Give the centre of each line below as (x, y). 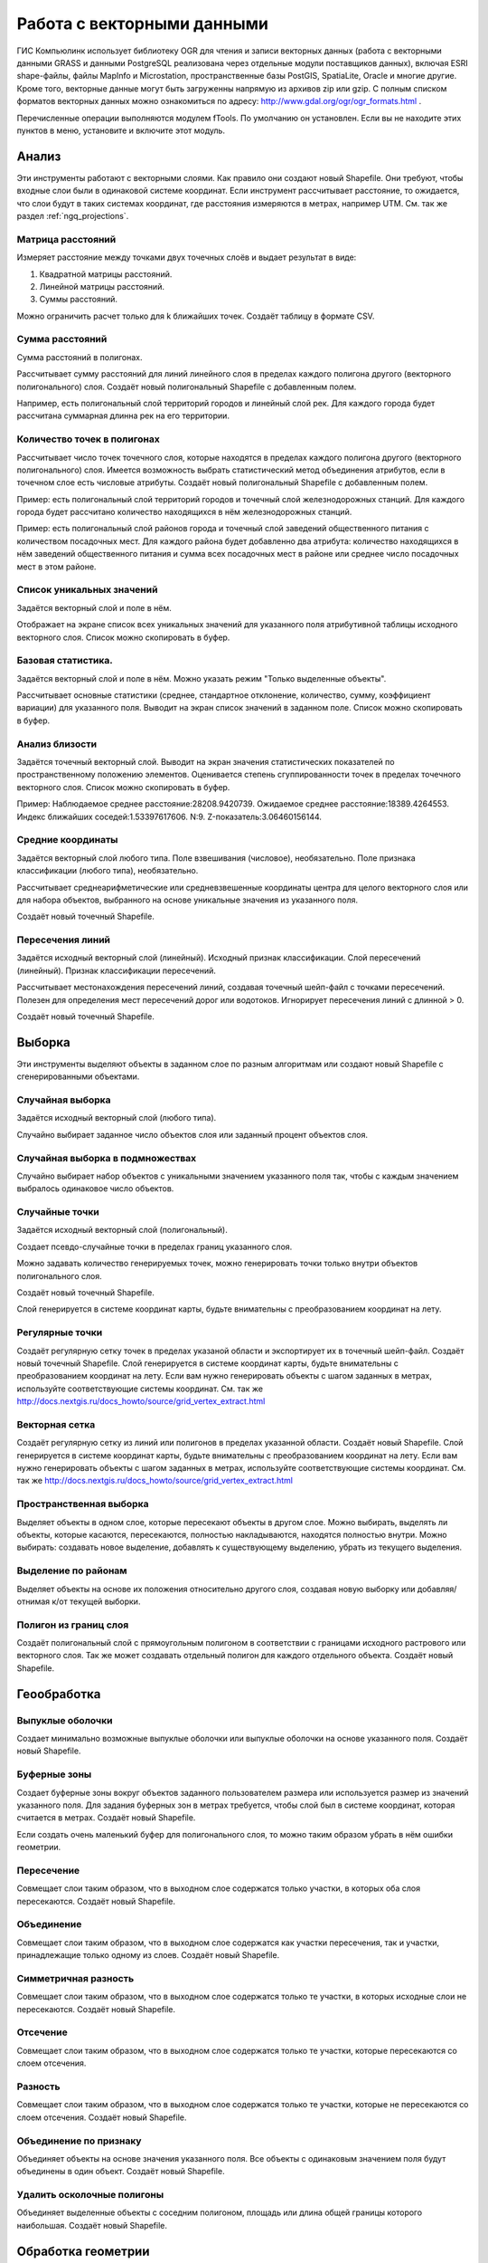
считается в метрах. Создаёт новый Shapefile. (106, 1818)
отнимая (33, 1601)
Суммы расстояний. (78, 300)
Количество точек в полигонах (88, 439)
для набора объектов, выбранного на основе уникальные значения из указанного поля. (188, 900)
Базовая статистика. (65, 661)
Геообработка (59, 1694)
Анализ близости (57, 744)
